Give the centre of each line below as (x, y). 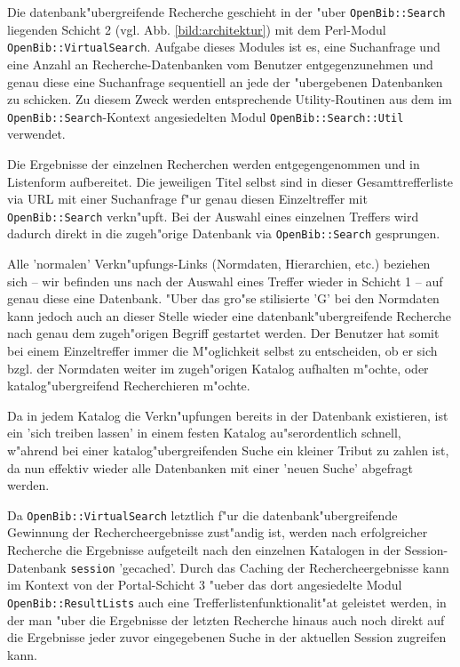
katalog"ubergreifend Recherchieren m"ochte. (129, 386)
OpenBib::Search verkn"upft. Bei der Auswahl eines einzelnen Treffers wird (213, 216)
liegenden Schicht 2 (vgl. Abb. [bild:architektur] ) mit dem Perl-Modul (197, 29)
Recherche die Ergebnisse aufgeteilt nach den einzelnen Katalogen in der (204, 550)
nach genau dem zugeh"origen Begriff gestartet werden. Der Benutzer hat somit (223, 333)
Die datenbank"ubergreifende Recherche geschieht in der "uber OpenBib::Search (226, 12)
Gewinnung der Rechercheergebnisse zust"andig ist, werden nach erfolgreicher (218, 532)
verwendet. (36, 134)
